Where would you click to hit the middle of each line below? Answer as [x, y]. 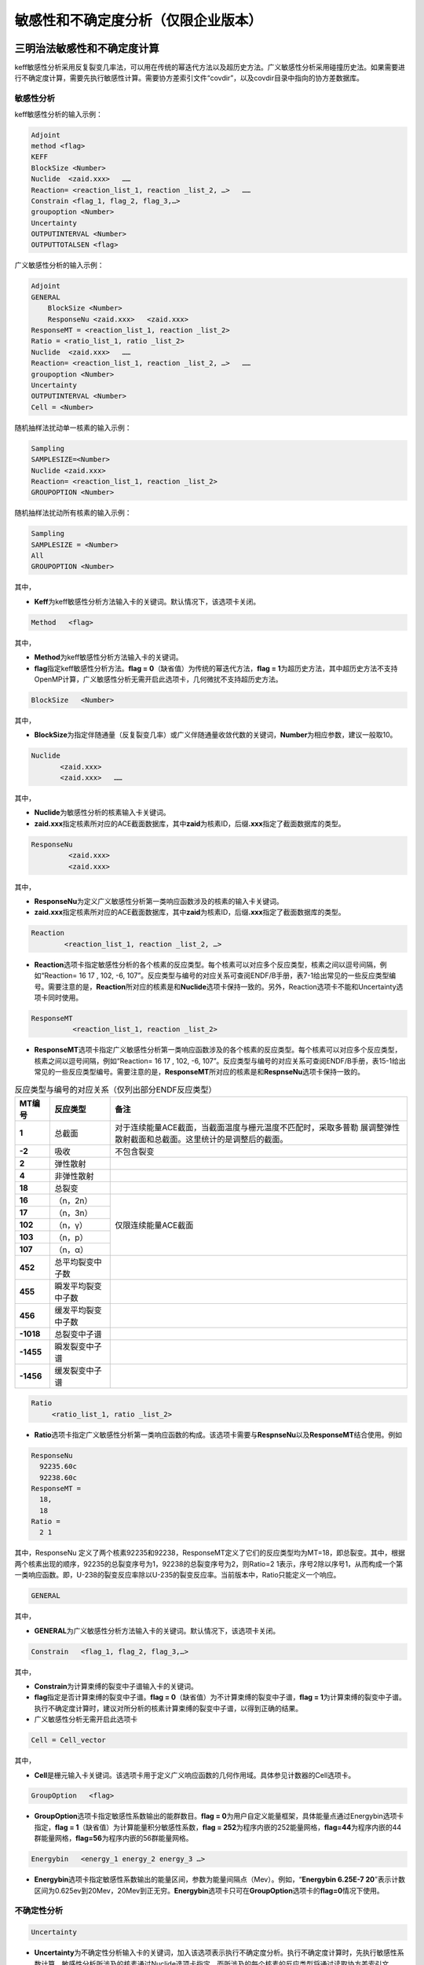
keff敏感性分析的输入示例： [59, 114]
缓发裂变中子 [78, 1370]
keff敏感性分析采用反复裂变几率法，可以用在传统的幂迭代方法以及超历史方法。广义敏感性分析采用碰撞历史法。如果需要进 [210, 68]
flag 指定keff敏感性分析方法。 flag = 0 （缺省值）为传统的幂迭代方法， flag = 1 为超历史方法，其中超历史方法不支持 [216, 668]
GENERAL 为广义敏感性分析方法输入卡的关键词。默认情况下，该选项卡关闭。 [157, 1630]
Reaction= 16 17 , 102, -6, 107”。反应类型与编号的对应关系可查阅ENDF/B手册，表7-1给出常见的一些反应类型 [217, 975]
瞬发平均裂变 [78, 1286]
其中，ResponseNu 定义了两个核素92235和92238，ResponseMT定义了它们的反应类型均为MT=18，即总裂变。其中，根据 [210, 1553]
